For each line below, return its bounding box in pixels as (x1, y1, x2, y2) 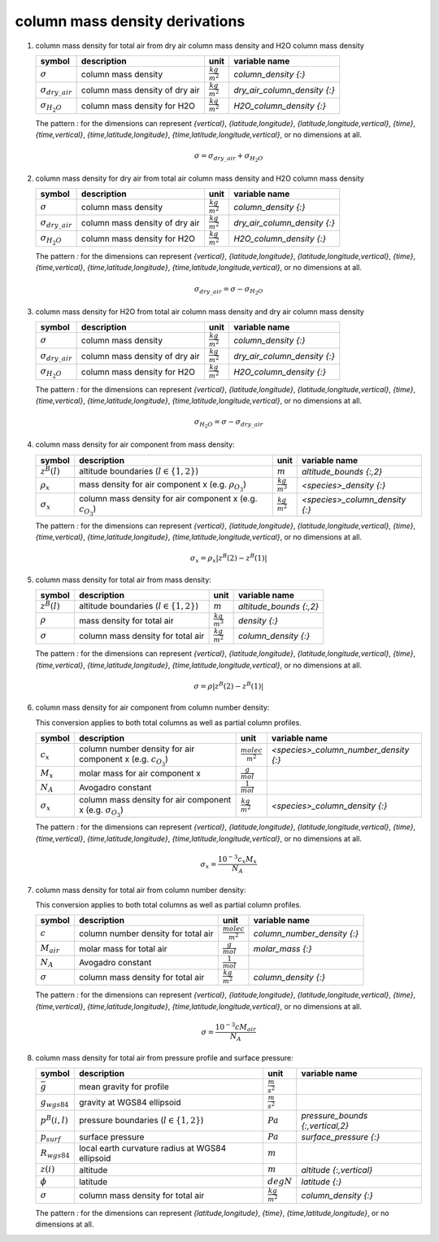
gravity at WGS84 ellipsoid (78, 1097, 182, 1109)
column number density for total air (78, 928, 214, 939)
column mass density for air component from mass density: (35, 440, 235, 449)
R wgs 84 (40, 1148, 70, 1160)
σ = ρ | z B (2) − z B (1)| (193, 680, 264, 691)
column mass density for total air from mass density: (35, 575, 211, 584)
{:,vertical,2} (301, 1120, 350, 1131)
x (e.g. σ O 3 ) (78, 804, 124, 818)
